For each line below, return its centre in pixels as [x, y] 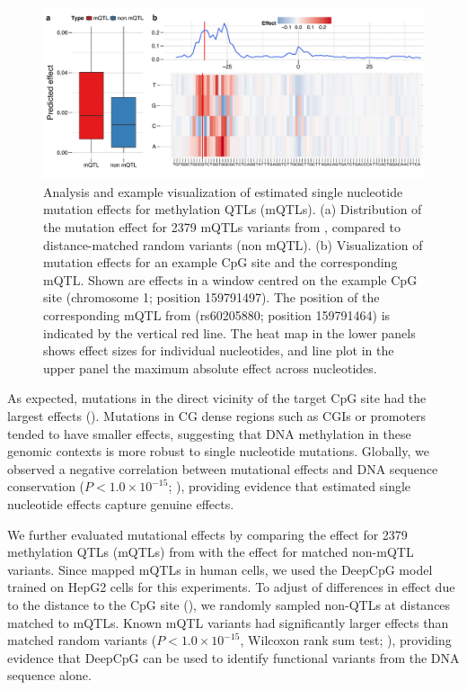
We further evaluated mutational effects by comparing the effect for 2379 [207, 534]
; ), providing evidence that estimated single [290, 486]
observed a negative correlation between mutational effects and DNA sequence [223, 468]
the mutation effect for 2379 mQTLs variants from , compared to [222, 227]
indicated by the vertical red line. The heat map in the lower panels [229, 332]
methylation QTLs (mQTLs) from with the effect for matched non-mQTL [211, 552]
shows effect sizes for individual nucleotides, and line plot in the [219, 350]
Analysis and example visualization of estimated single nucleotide [223, 191]
